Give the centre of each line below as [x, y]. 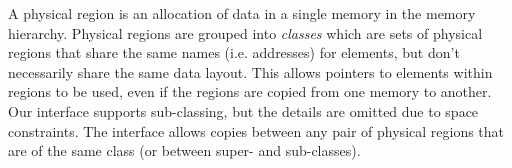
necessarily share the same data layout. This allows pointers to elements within [250, 71]
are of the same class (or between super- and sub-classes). [184, 150]
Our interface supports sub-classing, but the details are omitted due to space [243, 110]
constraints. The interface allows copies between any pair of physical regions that [256, 130]
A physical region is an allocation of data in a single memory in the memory [242, 13]
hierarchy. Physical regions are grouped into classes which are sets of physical [245, 32]
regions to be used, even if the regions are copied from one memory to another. [250, 91]
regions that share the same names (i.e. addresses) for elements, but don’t [234, 52]
